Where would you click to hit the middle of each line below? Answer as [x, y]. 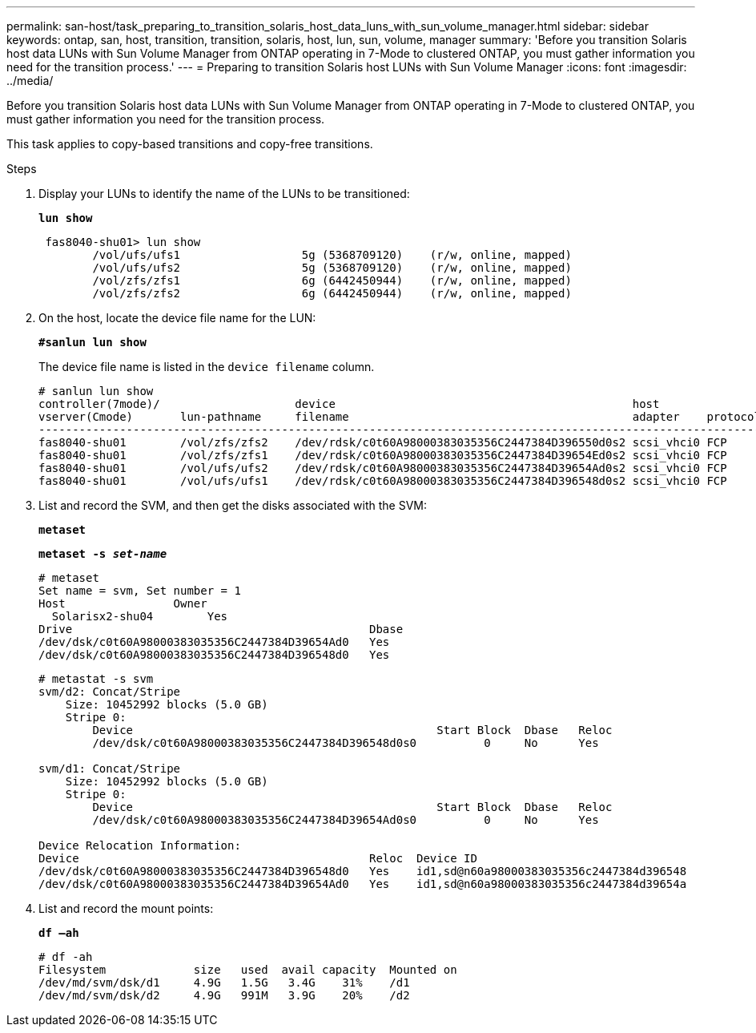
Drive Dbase [221, 629]
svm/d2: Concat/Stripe [110, 692]
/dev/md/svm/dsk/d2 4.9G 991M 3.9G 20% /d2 [224, 995]
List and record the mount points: [126, 908]
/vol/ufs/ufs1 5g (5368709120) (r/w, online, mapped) [332, 255]
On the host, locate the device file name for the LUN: [177, 318]
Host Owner [123, 603]
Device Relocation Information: [140, 845]
